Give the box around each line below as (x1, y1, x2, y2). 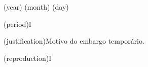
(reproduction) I (4, 52, 52, 63)
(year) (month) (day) (4, 2, 69, 12)
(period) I (4, 18, 31, 29)
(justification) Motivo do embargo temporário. (4, 36, 144, 46)
